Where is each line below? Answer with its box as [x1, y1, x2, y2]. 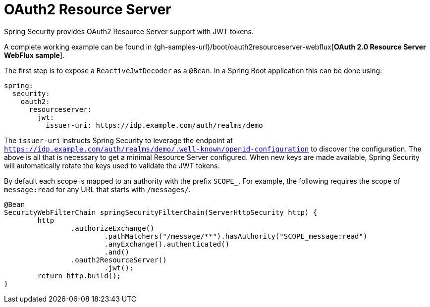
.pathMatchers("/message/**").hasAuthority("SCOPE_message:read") [104, 232, 368, 240]
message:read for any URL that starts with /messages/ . [4, 185, 191, 194]
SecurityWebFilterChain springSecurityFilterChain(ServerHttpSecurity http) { [4, 208, 318, 216]
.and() [104, 248, 129, 256]
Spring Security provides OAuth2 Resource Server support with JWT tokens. [4, 27, 254, 36]
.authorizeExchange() [70, 224, 155, 232]
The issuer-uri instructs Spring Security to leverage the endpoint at [4, 136, 233, 145]
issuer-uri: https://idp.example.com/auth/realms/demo [46, 121, 263, 129]
